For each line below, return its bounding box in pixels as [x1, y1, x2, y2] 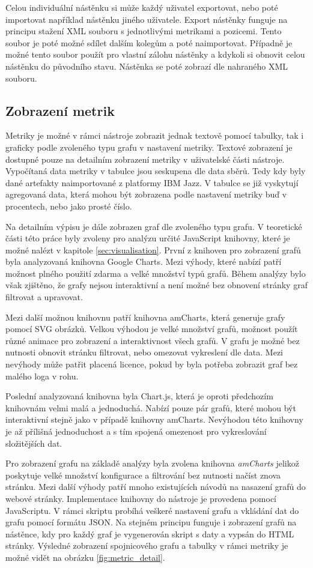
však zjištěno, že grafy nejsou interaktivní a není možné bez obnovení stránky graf [5, 279, 308, 291]
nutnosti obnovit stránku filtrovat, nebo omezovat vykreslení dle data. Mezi [5, 346, 283, 358]
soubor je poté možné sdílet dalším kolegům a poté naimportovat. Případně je [5, 36, 293, 49]
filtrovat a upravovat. [5, 291, 83, 303]
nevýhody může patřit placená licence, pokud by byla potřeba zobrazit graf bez [5, 358, 298, 370]
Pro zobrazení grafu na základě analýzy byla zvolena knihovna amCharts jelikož [5, 457, 299, 470]
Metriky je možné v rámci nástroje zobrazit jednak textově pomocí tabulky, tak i [5, 129, 304, 142]
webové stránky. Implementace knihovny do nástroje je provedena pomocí [5, 492, 276, 504]
